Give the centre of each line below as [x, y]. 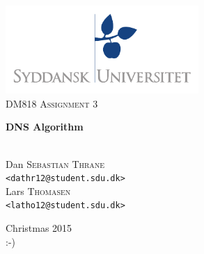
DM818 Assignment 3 [52, 103]
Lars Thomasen [38, 190]
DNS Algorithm [45, 127]
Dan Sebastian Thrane [55, 163]
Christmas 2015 [39, 228]
